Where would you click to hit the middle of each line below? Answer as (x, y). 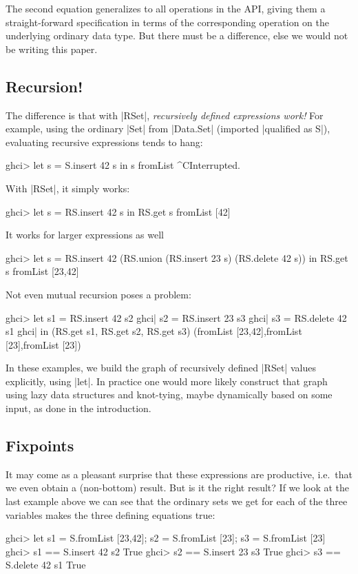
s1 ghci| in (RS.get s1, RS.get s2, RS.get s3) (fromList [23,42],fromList (154, 331)
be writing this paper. (52, 49)
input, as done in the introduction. (78, 408)
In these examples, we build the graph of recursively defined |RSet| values (161, 368)
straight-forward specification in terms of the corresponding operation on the (168, 22)
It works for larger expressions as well (85, 235)
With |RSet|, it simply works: (68, 188)
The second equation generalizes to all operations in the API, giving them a (166, 8)
